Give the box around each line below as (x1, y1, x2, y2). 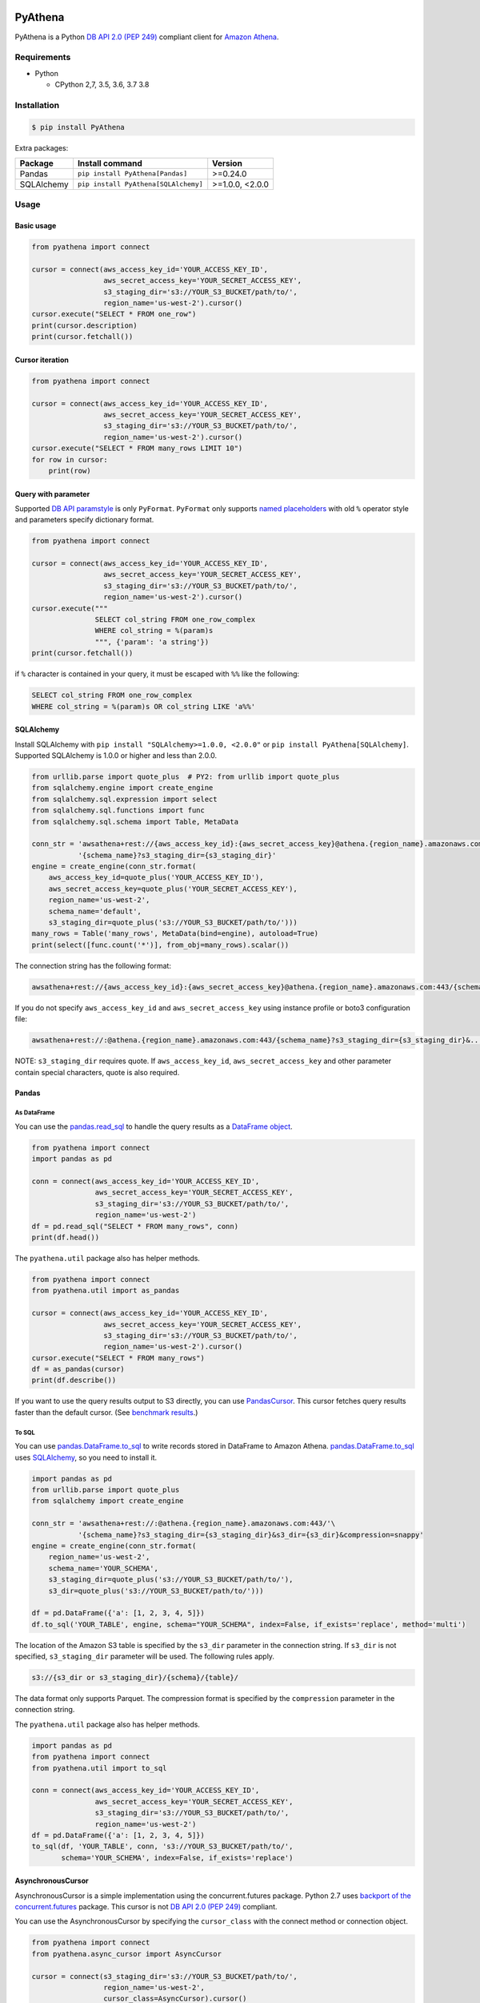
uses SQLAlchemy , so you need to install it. (14, 1453, 158, 1462)
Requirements (14, 52, 71, 63)
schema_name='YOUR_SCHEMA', (48, 1563, 159, 1573)
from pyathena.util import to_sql (31, 1763, 167, 1772)
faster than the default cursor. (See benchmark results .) (14, 1407, 198, 1417)
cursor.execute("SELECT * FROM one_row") (31, 309, 197, 319)
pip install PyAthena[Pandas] (77, 169, 188, 178)
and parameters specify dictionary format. (14, 515, 154, 525)
